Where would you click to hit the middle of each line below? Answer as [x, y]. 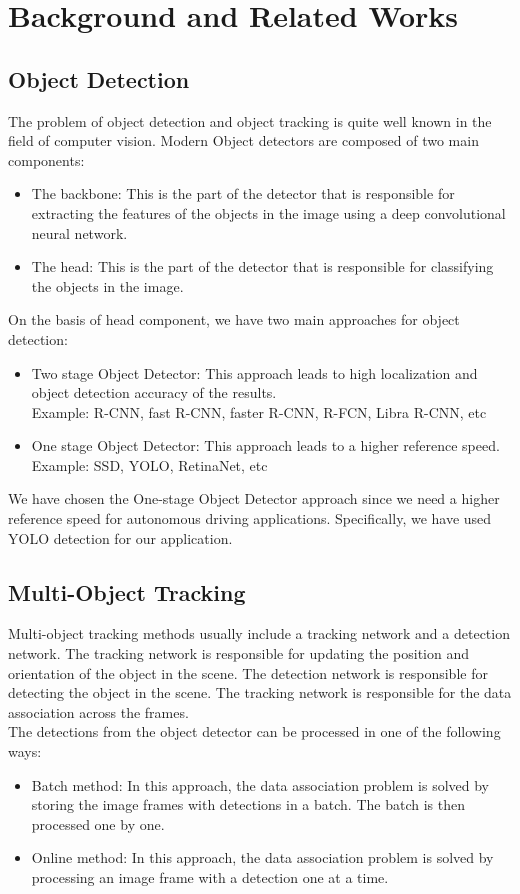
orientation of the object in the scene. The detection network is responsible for [248, 672]
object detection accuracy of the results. [154, 392]
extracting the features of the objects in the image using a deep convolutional [268, 212]
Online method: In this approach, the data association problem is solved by [262, 857]
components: [46, 159]
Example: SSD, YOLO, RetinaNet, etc [149, 464]
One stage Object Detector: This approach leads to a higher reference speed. [265, 445]
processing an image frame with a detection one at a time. [210, 877]
